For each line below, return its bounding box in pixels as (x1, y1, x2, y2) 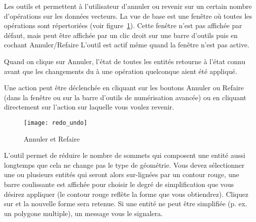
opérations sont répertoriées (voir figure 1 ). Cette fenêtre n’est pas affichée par (4, 20, 242, 31)
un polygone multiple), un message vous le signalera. (4, 208, 163, 218)
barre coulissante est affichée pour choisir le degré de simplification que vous (4, 179, 234, 189)
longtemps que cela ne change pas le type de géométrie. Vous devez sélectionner (4, 159, 245, 170)
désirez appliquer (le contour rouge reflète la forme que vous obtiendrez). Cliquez (4, 188, 249, 199)
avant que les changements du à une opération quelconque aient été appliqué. (4, 66, 237, 76)
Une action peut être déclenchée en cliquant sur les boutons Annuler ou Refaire (4, 82, 244, 93)
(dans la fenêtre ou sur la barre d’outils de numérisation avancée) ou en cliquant (4, 92, 247, 102)
